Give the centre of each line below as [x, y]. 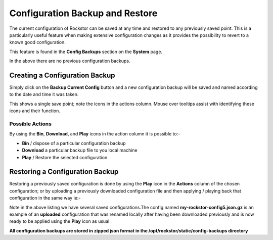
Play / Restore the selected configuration [65, 157]
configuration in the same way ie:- [45, 198]
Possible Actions [30, 124]
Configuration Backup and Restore [83, 13]
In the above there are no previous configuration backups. [70, 61]
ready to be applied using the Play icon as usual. [60, 221]
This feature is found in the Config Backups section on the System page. [86, 52]
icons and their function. [35, 111]
